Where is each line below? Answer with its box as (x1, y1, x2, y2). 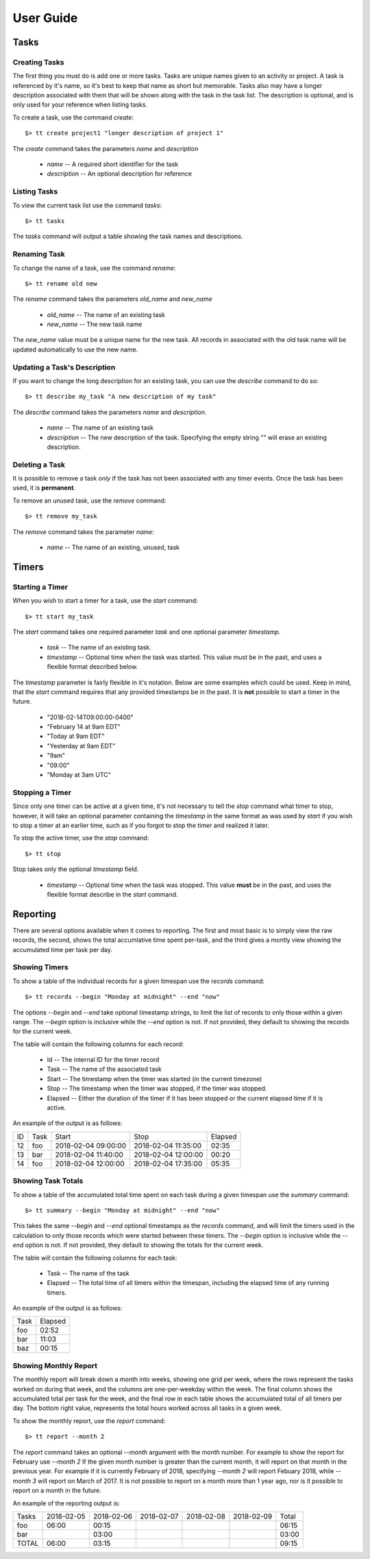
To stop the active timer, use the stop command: (12, 834, 149, 842)
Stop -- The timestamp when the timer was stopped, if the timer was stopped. (47, 1085, 267, 1093)
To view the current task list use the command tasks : (12, 201, 162, 209)
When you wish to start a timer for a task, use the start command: (12, 597, 198, 605)
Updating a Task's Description (12, 362, 116, 372)
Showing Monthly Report (12, 1361, 98, 1370)
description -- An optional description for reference (47, 170, 192, 178)
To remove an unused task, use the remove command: (12, 496, 166, 505)
